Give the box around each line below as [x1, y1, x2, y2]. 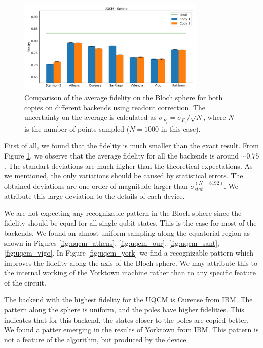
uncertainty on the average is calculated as [24, 112, 157, 122]
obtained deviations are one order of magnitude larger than [4, 180, 188, 191]
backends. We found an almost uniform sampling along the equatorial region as [4, 227, 250, 238]
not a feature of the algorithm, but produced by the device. [4, 334, 189, 344]
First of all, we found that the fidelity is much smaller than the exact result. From [4, 140, 259, 151]
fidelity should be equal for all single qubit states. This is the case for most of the [4, 217, 257, 228]
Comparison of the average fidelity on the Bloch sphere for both [24, 92, 223, 103]
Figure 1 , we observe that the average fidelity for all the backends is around [4, 150, 239, 161]
